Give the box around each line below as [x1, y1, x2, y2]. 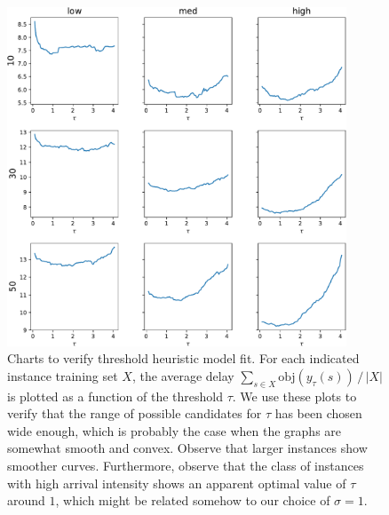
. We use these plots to [232, 386, 357, 405]
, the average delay [131, 366, 234, 384]
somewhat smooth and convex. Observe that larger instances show [7, 439, 368, 457]
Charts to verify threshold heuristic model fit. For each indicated [7, 349, 360, 368]
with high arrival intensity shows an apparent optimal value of [7, 473, 346, 492]
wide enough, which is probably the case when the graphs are [7, 421, 342, 440]
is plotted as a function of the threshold [7, 386, 223, 405]
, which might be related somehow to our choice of [55, 491, 330, 510]
